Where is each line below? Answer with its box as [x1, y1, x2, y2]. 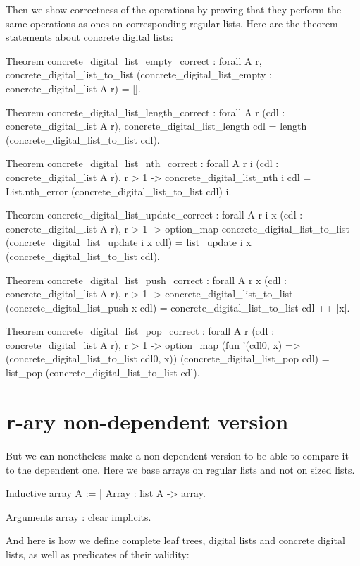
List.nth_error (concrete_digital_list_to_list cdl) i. [6, 183, 232, 198]
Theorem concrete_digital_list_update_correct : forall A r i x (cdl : [6, 207, 303, 222]
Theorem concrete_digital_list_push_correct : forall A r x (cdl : [6, 272, 287, 287]
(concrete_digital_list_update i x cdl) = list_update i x [6, 235, 252, 250]
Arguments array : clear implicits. [6, 509, 151, 524]
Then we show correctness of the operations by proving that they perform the [6, 2, 342, 16]
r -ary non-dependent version [6, 406, 289, 435]
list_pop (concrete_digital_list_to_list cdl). [6, 365, 200, 380]
